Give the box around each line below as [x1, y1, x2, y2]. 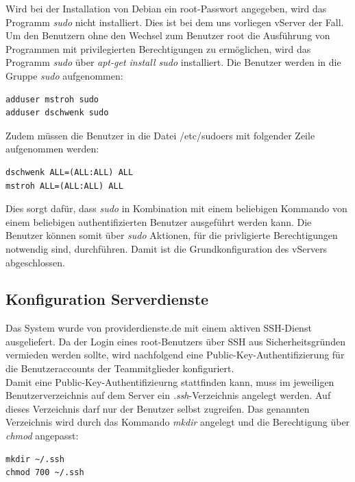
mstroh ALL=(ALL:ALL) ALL [5, 181, 123, 191]
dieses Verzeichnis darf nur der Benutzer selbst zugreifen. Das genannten [5, 401, 310, 415]
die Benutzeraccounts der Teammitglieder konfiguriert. [5, 361, 234, 376]
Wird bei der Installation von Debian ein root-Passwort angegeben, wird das [5, 1, 327, 15]
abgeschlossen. [5, 255, 65, 269]
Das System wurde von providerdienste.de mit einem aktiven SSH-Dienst [5, 321, 312, 335]
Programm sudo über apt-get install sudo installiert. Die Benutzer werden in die [5, 55, 341, 69]
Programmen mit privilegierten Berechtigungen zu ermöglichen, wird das [5, 41, 311, 56]
